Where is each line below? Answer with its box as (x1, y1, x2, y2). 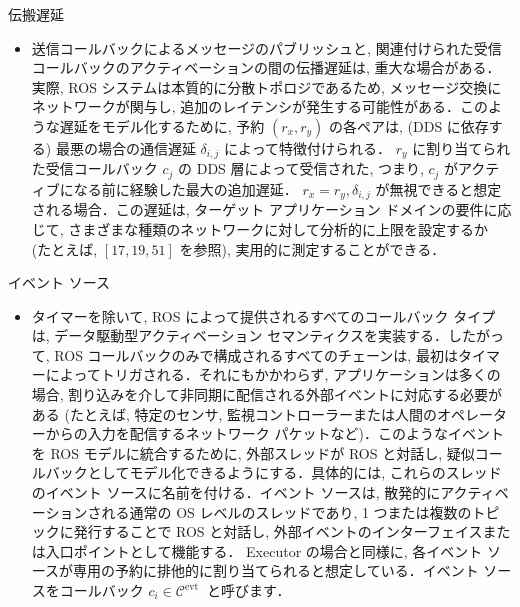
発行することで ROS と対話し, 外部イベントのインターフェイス (73, 521, 483, 542)
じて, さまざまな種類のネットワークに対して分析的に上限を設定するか (31, 218, 488, 239)
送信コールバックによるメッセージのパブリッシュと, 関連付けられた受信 (31, 37, 502, 58)
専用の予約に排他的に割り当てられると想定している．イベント (73, 560, 479, 581)
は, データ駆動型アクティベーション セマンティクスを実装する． (31, 325, 448, 346)
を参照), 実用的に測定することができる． (179, 238, 446, 259)
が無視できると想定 (375, 178, 502, 199)
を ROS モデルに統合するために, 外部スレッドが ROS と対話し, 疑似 (31, 442, 475, 463)
